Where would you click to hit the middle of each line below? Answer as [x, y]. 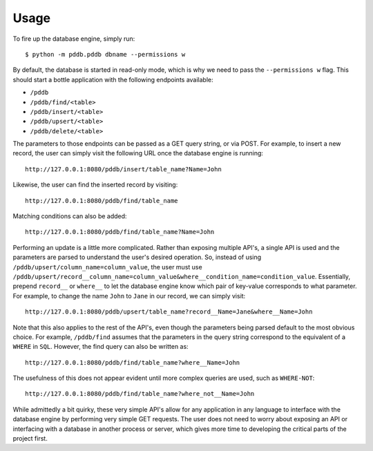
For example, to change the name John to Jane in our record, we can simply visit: [129, 296]
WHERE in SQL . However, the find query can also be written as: [101, 347]
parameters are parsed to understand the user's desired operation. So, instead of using [137, 257]
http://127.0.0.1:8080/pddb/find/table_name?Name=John [120, 232]
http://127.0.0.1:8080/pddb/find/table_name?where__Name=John [133, 362]
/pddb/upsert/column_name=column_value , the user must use [108, 267]
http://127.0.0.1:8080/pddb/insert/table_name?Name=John [124, 169]
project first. [30, 439]
